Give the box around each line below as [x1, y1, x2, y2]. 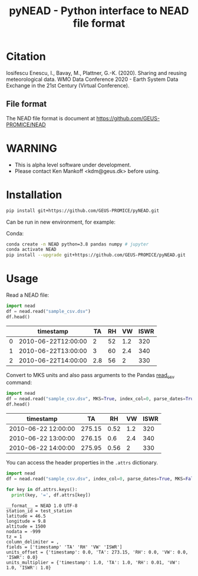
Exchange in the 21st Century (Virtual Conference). [6, 81, 130, 89]
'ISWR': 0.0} [6, 554, 38, 560]
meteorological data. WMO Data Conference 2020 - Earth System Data [6, 76, 179, 83]
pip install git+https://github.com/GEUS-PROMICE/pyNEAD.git [6, 208, 160, 214]
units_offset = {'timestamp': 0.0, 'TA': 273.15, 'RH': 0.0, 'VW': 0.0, [6, 549, 189, 555]
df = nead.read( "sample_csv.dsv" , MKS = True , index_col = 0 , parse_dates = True [6, 396, 196, 402]
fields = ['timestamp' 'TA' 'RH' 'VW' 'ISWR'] [6, 544, 123, 550]
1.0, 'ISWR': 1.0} [6, 565, 51, 571]
